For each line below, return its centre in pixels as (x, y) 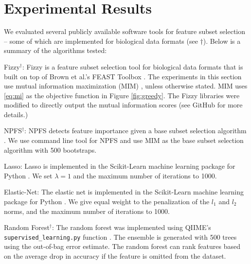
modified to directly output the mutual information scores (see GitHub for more (123, 105)
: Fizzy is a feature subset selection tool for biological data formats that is (133, 66)
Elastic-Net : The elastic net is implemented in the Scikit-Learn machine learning (124, 192)
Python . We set (28, 175)
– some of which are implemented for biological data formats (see (101, 41)
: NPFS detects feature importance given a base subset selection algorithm (135, 131)
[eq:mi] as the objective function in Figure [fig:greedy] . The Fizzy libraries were (122, 95)
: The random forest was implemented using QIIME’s (131, 227)
